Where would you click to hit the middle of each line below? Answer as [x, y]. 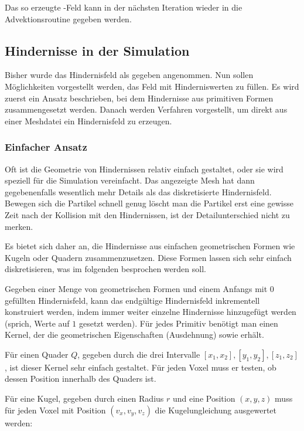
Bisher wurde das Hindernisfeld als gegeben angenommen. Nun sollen [129, 75]
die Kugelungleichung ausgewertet [216, 410]
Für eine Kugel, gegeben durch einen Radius [84, 398]
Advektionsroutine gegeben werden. [68, 18]
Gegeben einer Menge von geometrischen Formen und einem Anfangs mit [136, 288]
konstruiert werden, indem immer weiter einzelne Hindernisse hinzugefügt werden [151, 312]
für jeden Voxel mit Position [55, 410]
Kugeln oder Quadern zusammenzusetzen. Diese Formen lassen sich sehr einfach [148, 257]
